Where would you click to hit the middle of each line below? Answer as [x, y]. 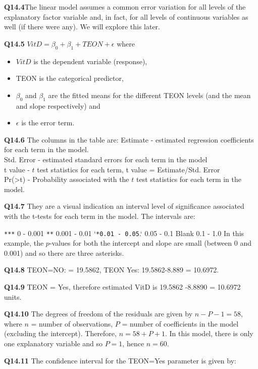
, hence [133, 343]
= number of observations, [72, 323]
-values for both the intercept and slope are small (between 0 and [150, 243]
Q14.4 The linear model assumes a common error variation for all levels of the [125, 7]
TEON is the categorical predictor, [70, 78]
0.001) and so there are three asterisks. [64, 252]
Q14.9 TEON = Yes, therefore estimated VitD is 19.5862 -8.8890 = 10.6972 [122, 286]
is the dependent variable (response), [90, 61]
